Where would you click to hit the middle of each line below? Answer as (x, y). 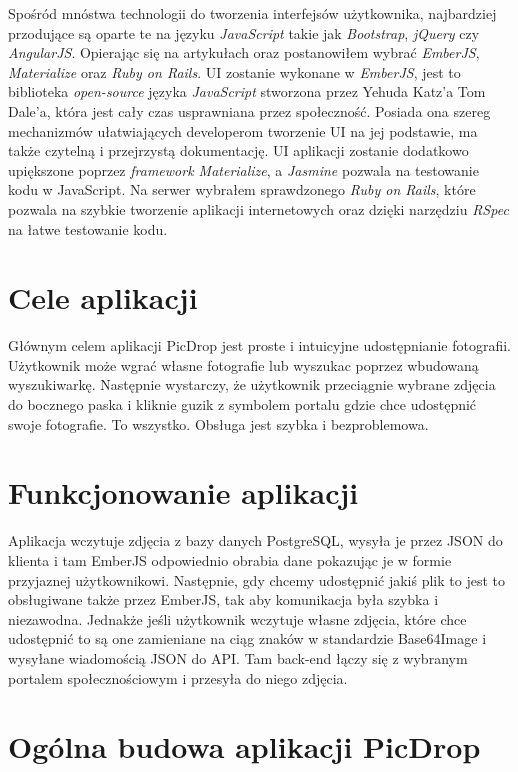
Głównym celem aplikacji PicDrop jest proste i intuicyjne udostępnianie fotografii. (259, 345)
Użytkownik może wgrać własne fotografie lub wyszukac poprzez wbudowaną (243, 364)
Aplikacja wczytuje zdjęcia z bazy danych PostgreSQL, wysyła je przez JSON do (255, 540)
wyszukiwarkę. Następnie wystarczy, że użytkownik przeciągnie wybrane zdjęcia (252, 384)
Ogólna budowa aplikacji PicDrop (244, 746)
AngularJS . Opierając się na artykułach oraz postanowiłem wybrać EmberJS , (244, 52)
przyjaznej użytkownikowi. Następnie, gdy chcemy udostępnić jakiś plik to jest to (256, 579)
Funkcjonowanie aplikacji (183, 492)
